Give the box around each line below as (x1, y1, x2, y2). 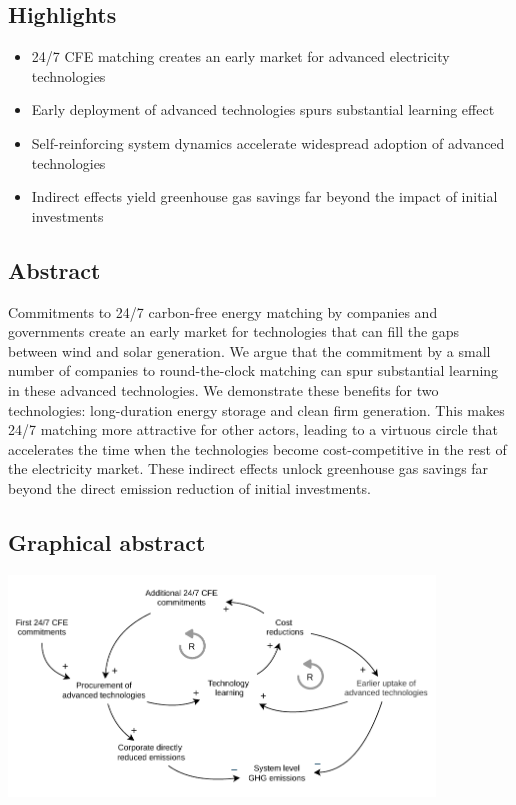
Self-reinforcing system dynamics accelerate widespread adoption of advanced (31, 132, 505, 153)
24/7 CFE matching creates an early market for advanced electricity (31, 46, 450, 67)
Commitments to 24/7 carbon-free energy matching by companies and (8, 301, 438, 322)
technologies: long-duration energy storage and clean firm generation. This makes (8, 399, 505, 420)
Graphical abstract (8, 526, 206, 557)
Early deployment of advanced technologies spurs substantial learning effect (31, 99, 495, 120)
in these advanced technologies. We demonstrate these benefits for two (8, 379, 439, 400)
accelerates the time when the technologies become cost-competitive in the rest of (8, 438, 507, 459)
